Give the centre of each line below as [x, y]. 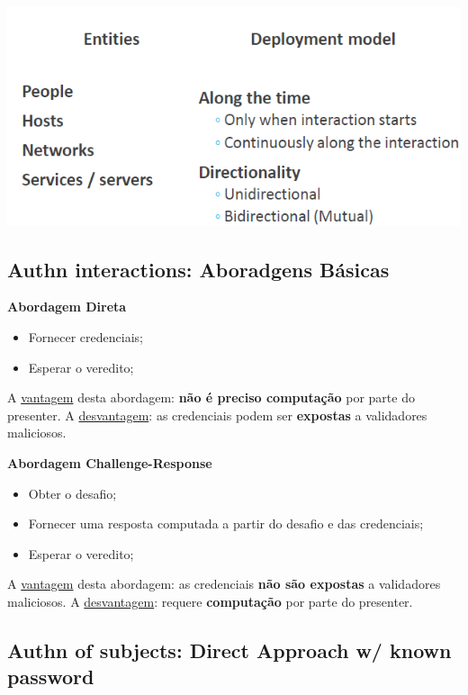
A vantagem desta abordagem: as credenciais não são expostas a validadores [224, 584]
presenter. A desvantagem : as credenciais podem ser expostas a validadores [217, 415]
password [51, 677]
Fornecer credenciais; [85, 336]
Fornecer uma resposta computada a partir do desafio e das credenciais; [226, 524]
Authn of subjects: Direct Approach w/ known [229, 650]
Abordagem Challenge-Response [110, 462]
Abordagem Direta [67, 307]
